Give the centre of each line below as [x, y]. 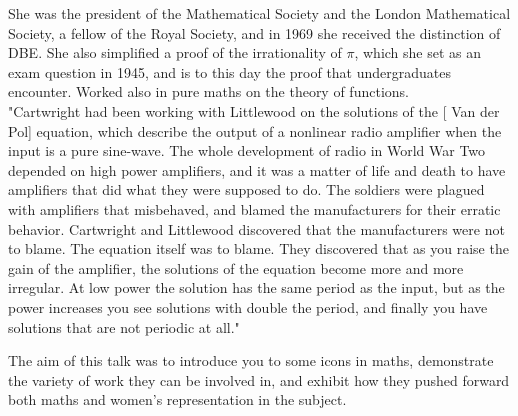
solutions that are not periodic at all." [124, 326]
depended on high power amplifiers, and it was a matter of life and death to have [257, 169]
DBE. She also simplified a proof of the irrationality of [175, 52]
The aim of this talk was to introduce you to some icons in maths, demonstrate [251, 360]
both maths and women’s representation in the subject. [177, 399]
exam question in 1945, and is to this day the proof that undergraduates [230, 71]
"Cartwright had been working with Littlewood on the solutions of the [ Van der [254, 110]
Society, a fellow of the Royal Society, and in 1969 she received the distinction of [254, 32]
